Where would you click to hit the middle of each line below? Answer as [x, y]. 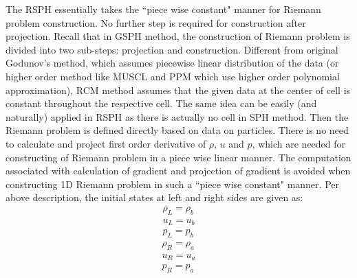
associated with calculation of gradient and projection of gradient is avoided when [178, 171]
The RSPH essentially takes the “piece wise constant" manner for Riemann [163, 9]
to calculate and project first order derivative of [106, 143]
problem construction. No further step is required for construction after [156, 22]
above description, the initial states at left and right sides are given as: [154, 197]
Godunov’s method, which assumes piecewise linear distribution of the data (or [172, 63]
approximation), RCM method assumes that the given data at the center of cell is [178, 90]
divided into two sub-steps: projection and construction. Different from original [172, 49]
